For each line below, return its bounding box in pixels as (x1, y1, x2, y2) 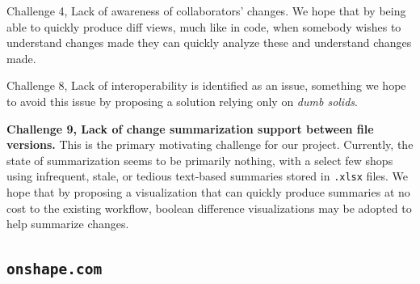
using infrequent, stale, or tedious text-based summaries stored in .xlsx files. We (6, 167, 409, 184)
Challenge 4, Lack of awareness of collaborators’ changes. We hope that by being (6, 2, 406, 19)
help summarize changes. (6, 215, 129, 232)
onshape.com (6, 261, 103, 278)
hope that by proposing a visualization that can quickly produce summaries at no (6, 184, 410, 200)
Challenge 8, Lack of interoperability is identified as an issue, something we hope (6, 77, 406, 94)
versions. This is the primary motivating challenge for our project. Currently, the (6, 136, 414, 153)
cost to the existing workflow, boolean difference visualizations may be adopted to (6, 199, 412, 216)
